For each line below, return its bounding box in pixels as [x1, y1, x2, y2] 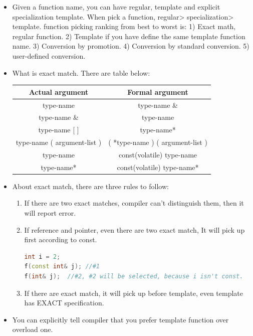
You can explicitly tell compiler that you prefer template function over [12, 314, 229, 324]
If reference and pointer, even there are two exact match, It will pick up [24, 224, 245, 235]
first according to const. [24, 234, 97, 245]
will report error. [24, 208, 76, 218]
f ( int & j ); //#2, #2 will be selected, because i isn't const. [24, 272, 243, 280]
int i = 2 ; [24, 253, 61, 260]
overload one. [12, 324, 53, 334]
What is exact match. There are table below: [12, 67, 150, 78]
